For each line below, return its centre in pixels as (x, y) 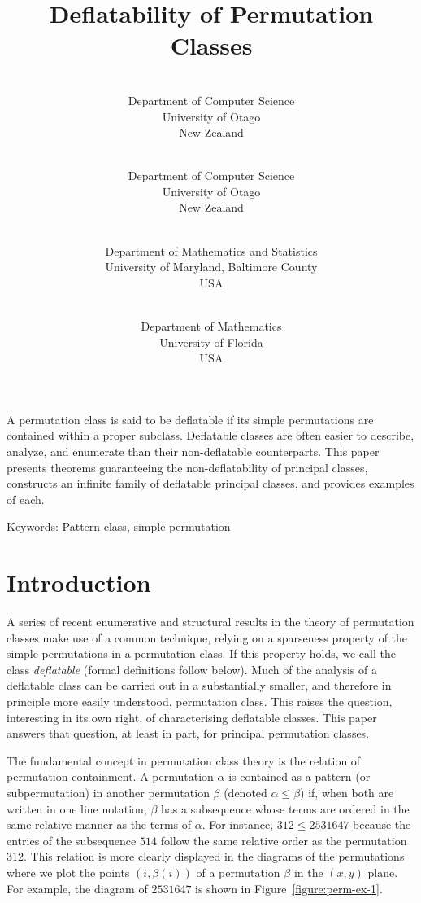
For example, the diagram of (77, 888)
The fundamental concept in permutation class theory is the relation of (184, 760)
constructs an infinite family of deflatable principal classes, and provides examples (210, 483)
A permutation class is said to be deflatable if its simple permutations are (190, 419)
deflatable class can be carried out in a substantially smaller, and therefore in (199, 685)
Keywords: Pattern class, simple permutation (119, 526)
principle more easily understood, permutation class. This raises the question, (200, 701)
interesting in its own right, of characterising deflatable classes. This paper (192, 717)
